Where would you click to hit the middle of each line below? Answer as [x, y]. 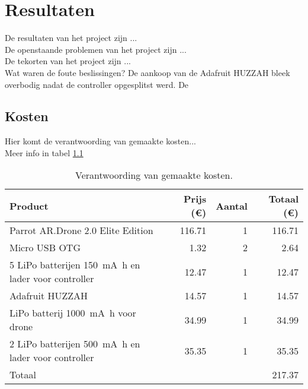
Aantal [232, 205]
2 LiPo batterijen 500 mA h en [75, 344]
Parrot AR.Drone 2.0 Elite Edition [81, 230]
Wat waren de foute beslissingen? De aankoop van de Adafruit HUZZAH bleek [147, 72]
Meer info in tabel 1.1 [44, 152]
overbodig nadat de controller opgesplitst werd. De [97, 84]
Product [29, 205]
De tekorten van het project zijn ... [68, 61]
